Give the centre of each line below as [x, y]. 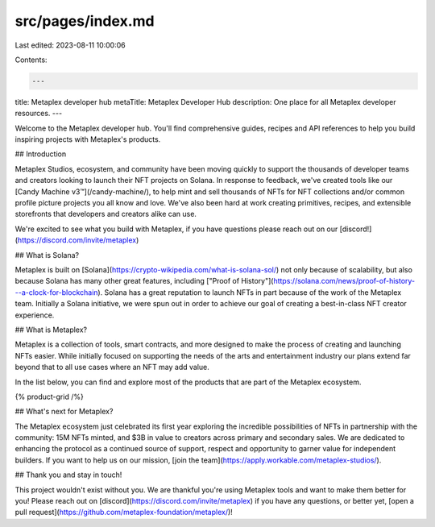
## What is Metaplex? [51, 330]
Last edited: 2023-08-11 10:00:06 [70, 45]
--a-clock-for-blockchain [56, 292]
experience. [35, 315]
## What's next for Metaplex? [64, 412]
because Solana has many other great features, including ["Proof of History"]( [144, 281]
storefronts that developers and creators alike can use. [106, 214]
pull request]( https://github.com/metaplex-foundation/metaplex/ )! [124, 512]
